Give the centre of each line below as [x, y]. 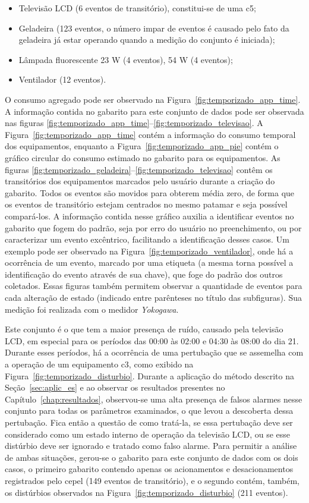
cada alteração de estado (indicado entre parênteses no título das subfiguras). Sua [153, 298]
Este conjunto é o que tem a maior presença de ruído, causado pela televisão [144, 329]
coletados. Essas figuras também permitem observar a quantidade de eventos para [154, 286]
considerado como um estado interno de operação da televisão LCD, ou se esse [148, 434]
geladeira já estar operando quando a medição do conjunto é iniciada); [147, 40]
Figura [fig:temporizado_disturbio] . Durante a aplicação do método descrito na [149, 375]
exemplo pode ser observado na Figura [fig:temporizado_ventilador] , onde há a [149, 251]
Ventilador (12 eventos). [62, 79]
